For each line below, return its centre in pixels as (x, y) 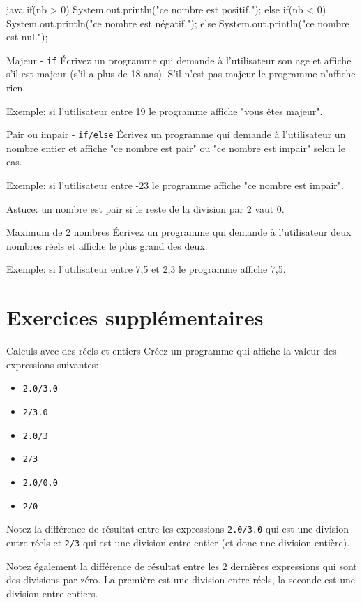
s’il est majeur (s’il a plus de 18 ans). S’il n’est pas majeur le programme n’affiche (181, 74)
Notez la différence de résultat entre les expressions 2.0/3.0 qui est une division (178, 529)
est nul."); (27, 37)
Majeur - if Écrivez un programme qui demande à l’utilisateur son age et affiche (179, 60)
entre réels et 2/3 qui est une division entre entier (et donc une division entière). (178, 542)
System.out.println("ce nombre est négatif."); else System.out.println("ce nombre (178, 23)
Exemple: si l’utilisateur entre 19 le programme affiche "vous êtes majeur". (165, 111)
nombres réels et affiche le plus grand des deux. (107, 245)
